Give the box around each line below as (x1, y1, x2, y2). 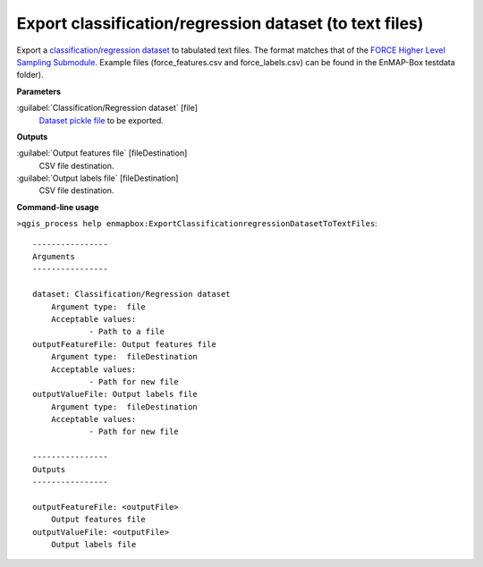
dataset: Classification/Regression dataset (32, 289, 232, 300)
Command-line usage (16, 201, 99, 212)
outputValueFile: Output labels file (32, 389, 199, 400)
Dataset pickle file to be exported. (38, 114, 165, 125)
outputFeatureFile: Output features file (32, 339, 216, 349)
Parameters (16, 86, 62, 97)
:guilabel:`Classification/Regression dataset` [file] (16, 103, 199, 114)
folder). (16, 70, 44, 80)
